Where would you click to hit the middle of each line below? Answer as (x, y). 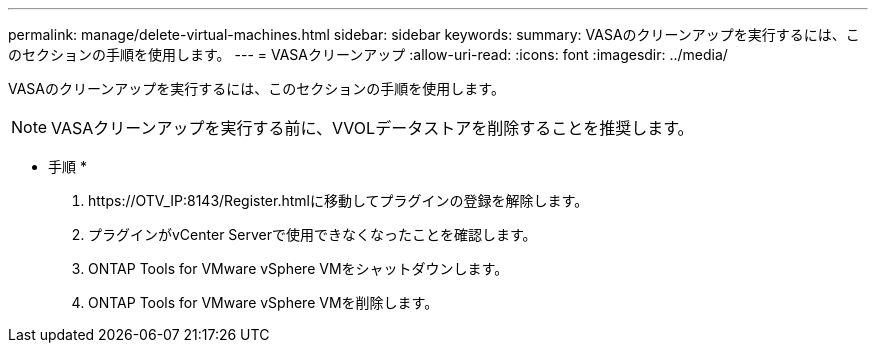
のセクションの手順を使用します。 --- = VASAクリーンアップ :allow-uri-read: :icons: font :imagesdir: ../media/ (368, 54)
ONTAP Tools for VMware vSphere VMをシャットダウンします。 (298, 268)
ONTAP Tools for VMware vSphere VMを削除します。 (263, 302)
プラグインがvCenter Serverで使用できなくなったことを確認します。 (312, 234)
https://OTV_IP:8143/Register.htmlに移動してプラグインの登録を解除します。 (338, 200)
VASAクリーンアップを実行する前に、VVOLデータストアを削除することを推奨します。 (372, 128)
